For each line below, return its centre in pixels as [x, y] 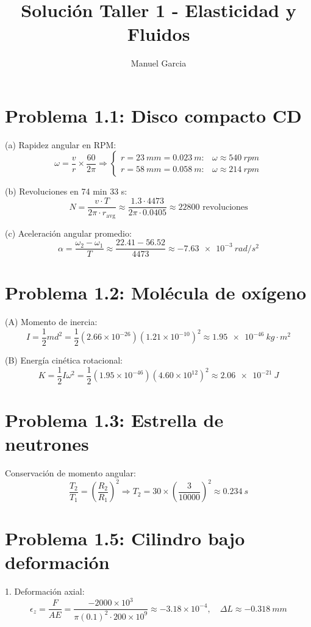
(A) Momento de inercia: [51, 322]
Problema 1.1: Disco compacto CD [153, 115]
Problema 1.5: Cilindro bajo [125, 538]
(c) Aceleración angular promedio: [68, 233]
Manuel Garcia [159, 63]
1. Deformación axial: [45, 591]
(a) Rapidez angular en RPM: [61, 144]
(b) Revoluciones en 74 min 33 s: [66, 191]
